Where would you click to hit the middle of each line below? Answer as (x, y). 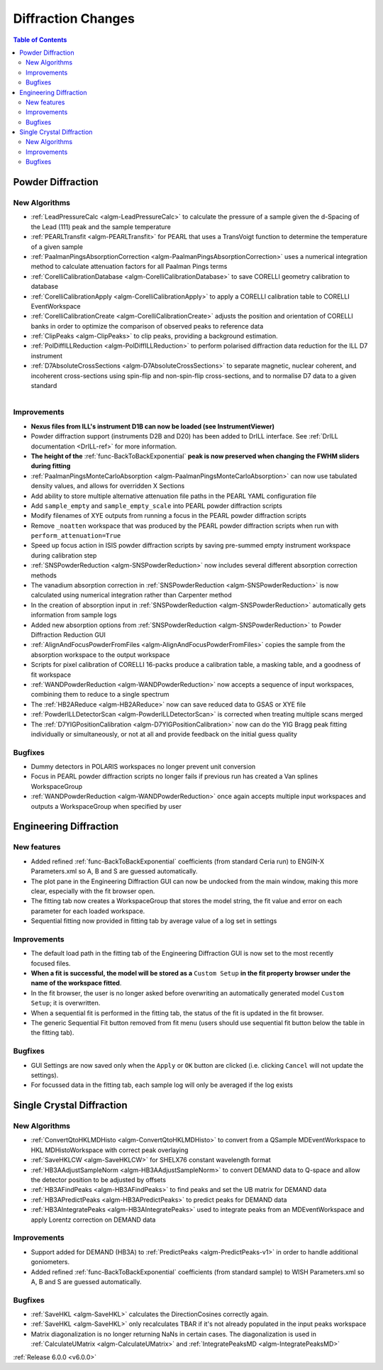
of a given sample (57, 247)
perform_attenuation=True (76, 536)
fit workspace (51, 675)
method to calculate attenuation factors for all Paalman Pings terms (129, 267)
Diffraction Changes (74, 18)
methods (44, 575)
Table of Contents (40, 40)
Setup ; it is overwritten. (66, 1003)
